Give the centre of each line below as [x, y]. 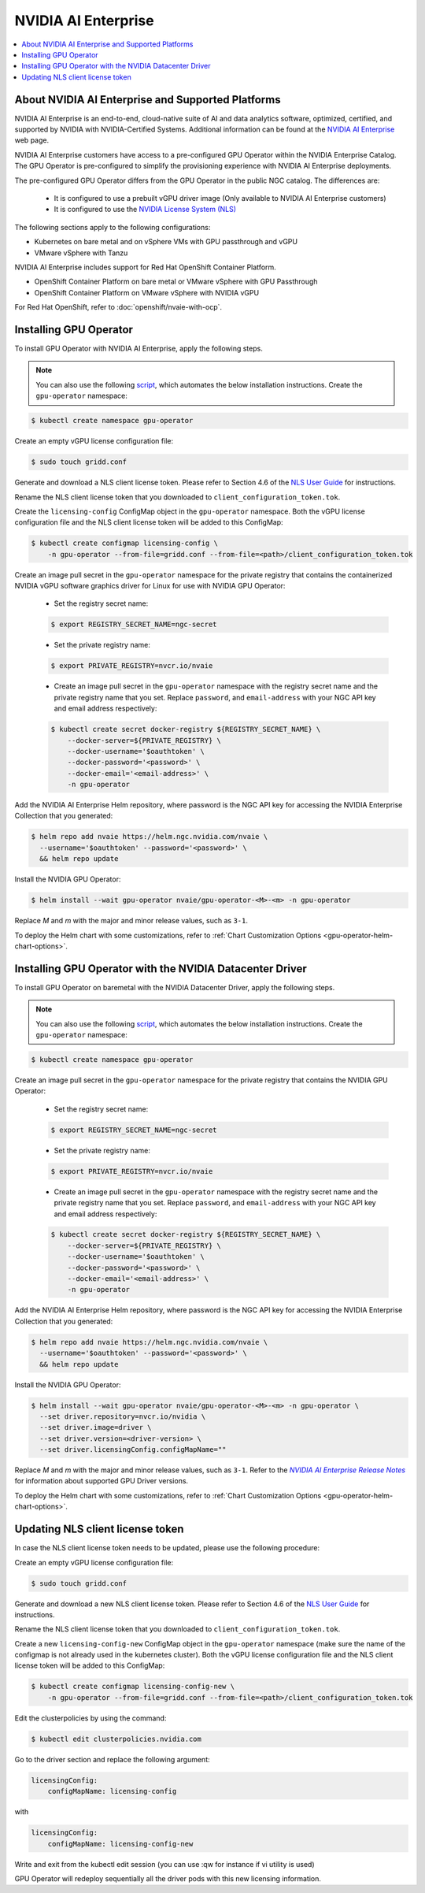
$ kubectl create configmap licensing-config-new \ [133, 1687]
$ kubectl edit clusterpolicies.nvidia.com [116, 1739]
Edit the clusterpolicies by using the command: [91, 1718]
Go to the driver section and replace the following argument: [112, 1759]
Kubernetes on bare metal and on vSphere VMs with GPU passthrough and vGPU [166, 242]
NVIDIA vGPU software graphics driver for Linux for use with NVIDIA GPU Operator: [150, 586]
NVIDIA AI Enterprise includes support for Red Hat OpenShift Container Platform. [146, 267]
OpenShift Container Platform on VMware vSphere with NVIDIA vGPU [147, 292]
